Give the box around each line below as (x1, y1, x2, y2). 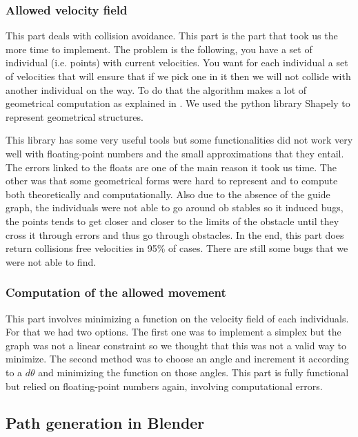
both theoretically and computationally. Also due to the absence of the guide (6, 186, 330, 201)
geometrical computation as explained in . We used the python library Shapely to (6, 96, 350, 110)
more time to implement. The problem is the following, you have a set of (6, 41, 312, 56)
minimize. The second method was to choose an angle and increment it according (6, 351, 349, 366)
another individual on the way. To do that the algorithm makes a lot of (6, 82, 307, 97)
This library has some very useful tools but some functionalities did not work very (6, 133, 353, 147)
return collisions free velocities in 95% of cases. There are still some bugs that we (6, 241, 348, 255)
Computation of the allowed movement (6, 284, 226, 301)
